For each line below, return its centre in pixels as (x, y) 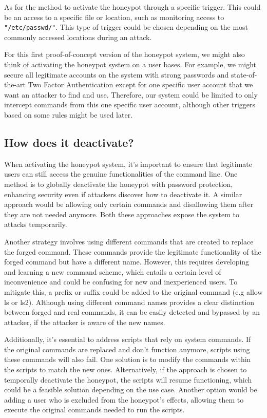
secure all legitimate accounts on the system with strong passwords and (117, 74)
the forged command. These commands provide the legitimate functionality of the (133, 251)
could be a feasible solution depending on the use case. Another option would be (131, 389)
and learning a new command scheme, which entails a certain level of (113, 271)
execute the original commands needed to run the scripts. (94, 410)
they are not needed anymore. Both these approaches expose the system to (122, 214)
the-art (15, 84)
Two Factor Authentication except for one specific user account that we (140, 84)
